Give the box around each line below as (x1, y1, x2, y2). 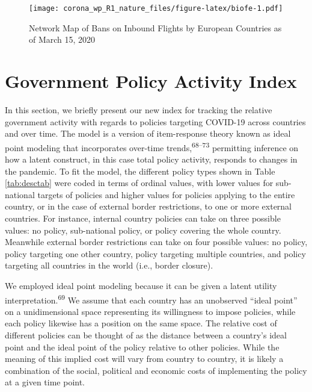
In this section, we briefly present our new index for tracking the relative (5, 103, 272, 116)
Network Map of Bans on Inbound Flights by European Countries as (29, 21, 282, 34)
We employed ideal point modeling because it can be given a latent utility (5, 279, 277, 291)
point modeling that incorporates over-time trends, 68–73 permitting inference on (5, 139, 299, 154)
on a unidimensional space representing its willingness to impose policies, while (5, 305, 296, 317)
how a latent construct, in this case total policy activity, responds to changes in (5, 153, 298, 165)
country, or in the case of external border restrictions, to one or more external (5, 200, 292, 213)
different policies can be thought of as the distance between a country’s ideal (5, 328, 287, 341)
